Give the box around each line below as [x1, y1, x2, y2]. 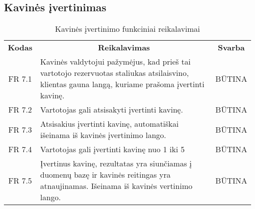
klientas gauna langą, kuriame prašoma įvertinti [40, 78, 204, 90]
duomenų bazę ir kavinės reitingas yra [40, 169, 171, 181]
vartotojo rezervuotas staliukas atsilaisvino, [40, 67, 189, 79]
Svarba [218, 42, 245, 53]
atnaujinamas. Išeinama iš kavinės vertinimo [40, 180, 193, 192]
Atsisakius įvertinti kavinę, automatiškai [40, 118, 179, 130]
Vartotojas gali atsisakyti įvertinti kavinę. [40, 104, 183, 116]
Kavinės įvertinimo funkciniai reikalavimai [55, 23, 200, 35]
